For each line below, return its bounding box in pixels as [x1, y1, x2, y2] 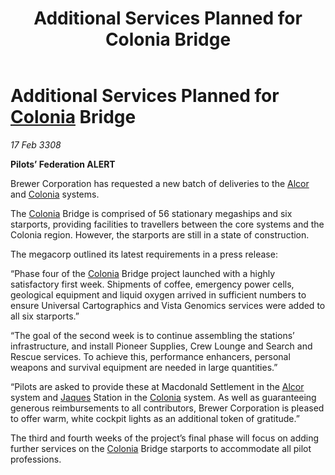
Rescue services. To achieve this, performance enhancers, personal [10, 350, 291, 362]
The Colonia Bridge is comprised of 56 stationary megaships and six [10, 207, 293, 219]
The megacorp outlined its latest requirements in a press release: [10, 248, 278, 260]
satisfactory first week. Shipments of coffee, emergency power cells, [10, 278, 295, 290]
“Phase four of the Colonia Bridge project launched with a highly [10, 267, 276, 279]
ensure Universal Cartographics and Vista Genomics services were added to [10, 299, 326, 311]
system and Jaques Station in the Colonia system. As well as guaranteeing [10, 391, 317, 403]
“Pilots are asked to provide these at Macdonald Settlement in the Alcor [10, 380, 305, 392]
